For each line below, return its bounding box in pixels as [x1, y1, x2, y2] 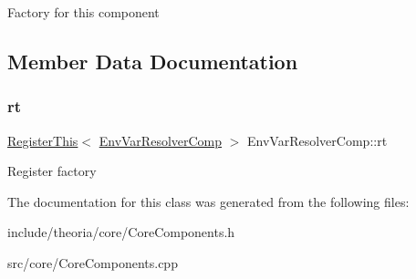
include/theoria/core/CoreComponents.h [7, 222, 235, 242]
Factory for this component [7, 3, 160, 21]
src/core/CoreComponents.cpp [7, 253, 178, 272]
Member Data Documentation [7, 46, 298, 75]
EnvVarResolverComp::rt [247, 130, 388, 150]
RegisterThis [7, 130, 78, 150]
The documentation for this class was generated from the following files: [7, 191, 410, 211]
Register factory [7, 161, 97, 181]
